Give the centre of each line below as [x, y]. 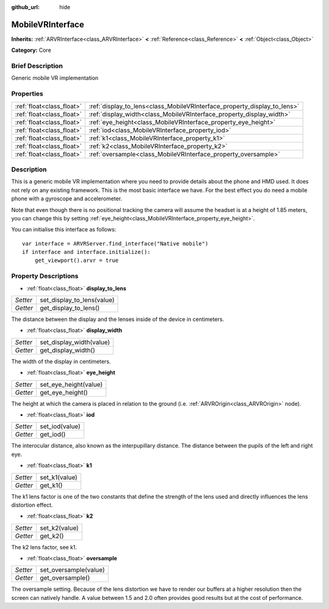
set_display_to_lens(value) [77, 300]
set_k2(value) [59, 528]
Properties [27, 94]
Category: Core [31, 50]
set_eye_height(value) [71, 384]
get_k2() [52, 536]
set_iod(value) [60, 426]
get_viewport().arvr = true [76, 261]
